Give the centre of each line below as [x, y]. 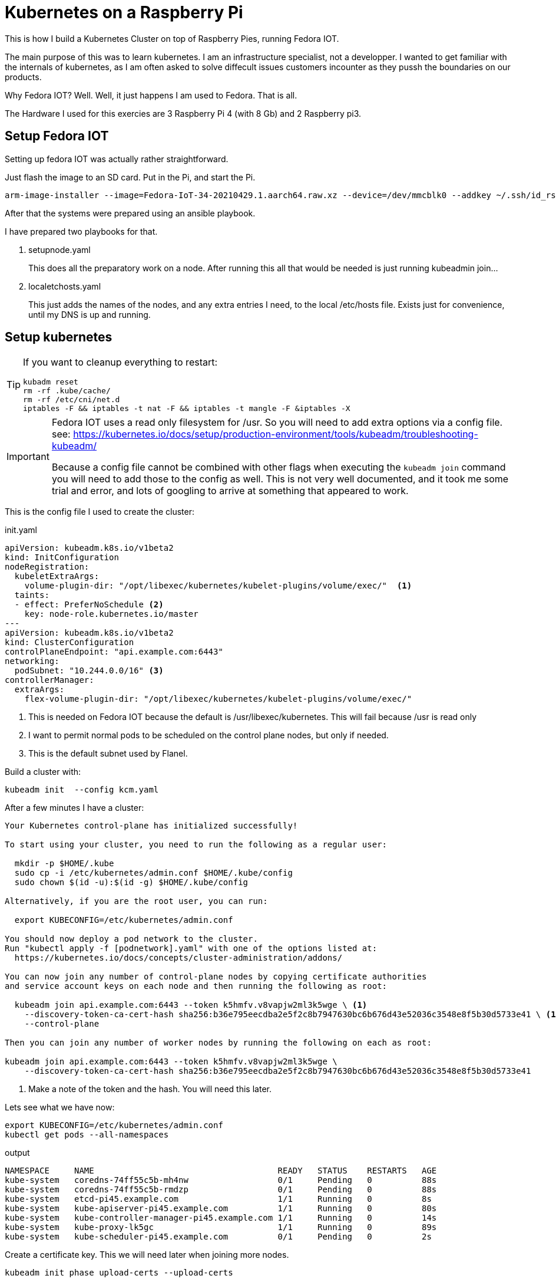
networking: [32, 661]
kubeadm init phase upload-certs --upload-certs [119, 1273]
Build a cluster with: [43, 772]
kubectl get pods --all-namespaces [87, 1135]
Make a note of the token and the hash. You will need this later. [150, 1089]
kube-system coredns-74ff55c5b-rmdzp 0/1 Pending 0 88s [221, 1190]
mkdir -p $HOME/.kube [64, 864]
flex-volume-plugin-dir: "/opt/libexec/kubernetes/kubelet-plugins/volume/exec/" [218, 699]
